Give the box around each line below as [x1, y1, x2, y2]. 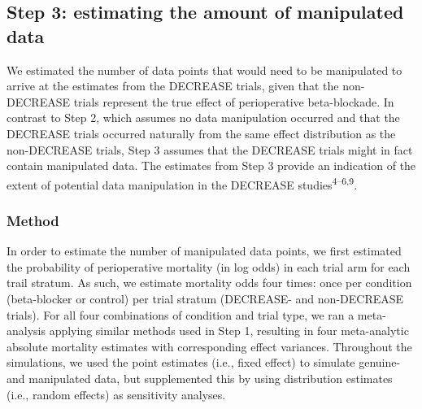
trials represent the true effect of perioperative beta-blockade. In [73, 93, 394, 110]
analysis [7, 322, 46, 339]
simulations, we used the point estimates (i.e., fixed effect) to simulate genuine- [7, 354, 401, 371]
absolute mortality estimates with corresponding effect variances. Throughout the [7, 337, 412, 355]
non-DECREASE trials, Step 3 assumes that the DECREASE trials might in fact [7, 141, 413, 158]
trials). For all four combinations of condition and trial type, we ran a [7, 306, 355, 323]
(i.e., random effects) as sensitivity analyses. [7, 385, 226, 402]
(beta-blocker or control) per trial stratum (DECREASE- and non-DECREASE [7, 290, 404, 307]
